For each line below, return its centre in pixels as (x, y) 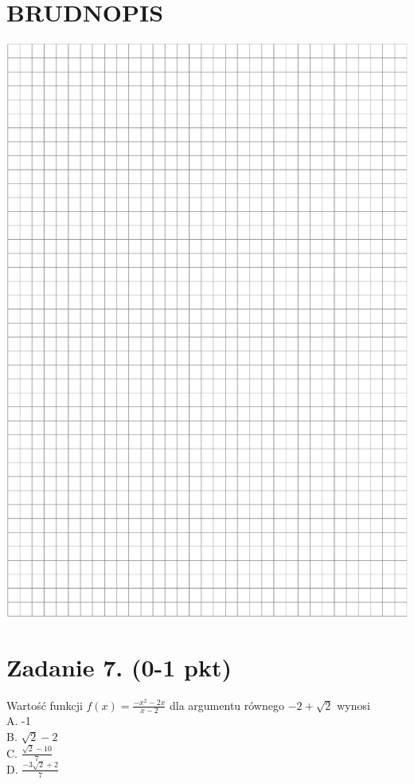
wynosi (353, 705)
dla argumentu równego (227, 705)
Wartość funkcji (45, 705)
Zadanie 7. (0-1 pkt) (119, 666)
